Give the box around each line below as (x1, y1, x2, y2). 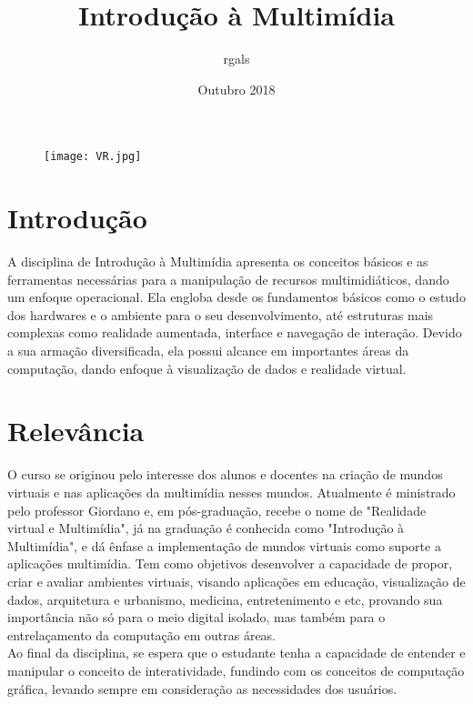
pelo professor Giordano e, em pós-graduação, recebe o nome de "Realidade (7, 500, 427, 519)
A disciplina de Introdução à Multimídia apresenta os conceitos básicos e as (7, 252, 428, 271)
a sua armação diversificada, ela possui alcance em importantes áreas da (7, 341, 409, 360)
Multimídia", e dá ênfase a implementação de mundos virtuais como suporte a (7, 536, 441, 555)
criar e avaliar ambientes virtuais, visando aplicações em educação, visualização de (7, 571, 466, 590)
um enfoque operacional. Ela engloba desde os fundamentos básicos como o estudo (7, 287, 466, 307)
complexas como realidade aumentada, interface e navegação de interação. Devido (7, 323, 462, 342)
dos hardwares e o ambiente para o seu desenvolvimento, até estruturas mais (7, 305, 434, 324)
